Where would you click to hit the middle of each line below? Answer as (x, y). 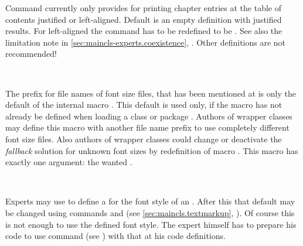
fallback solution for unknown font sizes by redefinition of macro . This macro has (152, 150)
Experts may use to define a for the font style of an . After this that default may (150, 201)
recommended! (31, 54)
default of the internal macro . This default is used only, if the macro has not (144, 105)
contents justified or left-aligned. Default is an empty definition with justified (144, 19)
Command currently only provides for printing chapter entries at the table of (144, 8)
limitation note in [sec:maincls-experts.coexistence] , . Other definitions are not (146, 42)
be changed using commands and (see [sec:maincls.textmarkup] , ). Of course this (150, 212)
